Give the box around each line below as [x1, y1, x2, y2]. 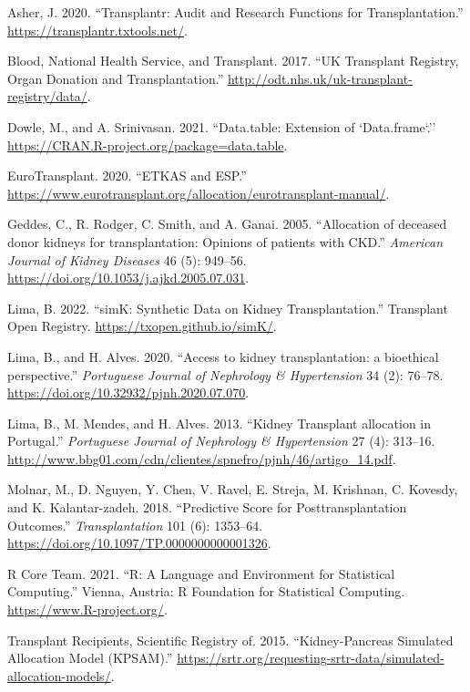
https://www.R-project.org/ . [7, 600, 168, 619]
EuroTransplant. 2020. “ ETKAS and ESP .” [7, 166, 247, 185]
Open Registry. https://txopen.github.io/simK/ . [7, 316, 277, 336]
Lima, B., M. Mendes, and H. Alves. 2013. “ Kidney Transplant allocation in [7, 413, 432, 432]
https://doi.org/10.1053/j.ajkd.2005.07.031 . [7, 268, 250, 287]
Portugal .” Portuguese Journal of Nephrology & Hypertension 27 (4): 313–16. [7, 431, 435, 450]
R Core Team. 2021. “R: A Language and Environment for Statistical [7, 563, 395, 583]
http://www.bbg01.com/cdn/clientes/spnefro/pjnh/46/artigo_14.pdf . [7, 449, 396, 468]
